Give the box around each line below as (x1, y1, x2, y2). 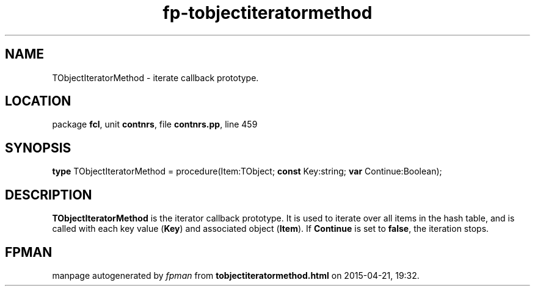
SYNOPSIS (5, 140, 71, 156)
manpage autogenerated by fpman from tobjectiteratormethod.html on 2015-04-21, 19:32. (52, 270, 420, 281)
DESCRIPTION (5, 187, 92, 203)
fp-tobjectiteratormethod (162, 2, 373, 23)
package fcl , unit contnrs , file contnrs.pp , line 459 (52, 119, 258, 130)
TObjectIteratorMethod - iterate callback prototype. (52, 72, 259, 83)
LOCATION (5, 93, 71, 109)
